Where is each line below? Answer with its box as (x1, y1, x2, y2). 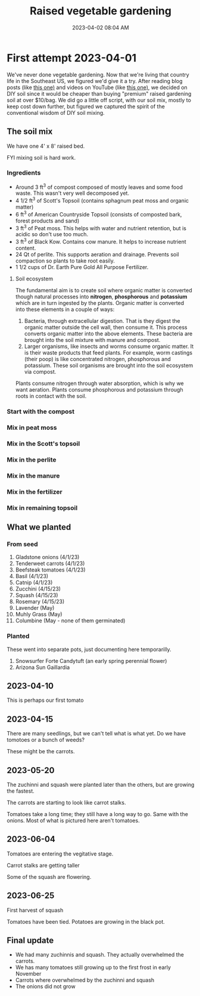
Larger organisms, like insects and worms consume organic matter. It (24, 343, 194, 350)
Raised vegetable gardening (29, 4, 172, 18)
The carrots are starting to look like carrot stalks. (7, 799, 126, 806)
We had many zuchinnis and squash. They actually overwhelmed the (15, 951, 184, 958)
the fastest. (7, 787, 35, 795)
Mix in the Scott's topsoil (7, 439, 80, 448)
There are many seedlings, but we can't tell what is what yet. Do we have (7, 730, 186, 737)
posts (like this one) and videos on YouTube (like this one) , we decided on (7, 84, 188, 91)
